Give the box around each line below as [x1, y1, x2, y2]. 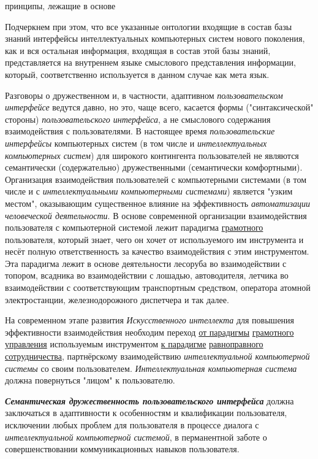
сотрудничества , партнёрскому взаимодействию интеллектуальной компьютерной [5, 350, 310, 363]
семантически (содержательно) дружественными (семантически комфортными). [5, 161, 303, 174]
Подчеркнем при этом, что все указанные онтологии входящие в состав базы [5, 20, 292, 33]
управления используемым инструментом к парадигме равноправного [5, 337, 263, 350]
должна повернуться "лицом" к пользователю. [5, 374, 175, 387]
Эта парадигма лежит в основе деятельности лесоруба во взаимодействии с [5, 256, 287, 269]
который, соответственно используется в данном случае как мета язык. [5, 67, 270, 80]
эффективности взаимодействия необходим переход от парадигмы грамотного [5, 325, 294, 338]
